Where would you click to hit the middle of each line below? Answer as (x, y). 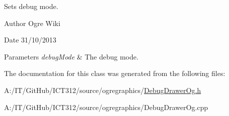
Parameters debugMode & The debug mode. (71, 56)
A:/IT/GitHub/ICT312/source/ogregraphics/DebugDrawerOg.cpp (106, 107)
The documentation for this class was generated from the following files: (115, 73)
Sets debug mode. (31, 6)
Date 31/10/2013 (30, 40)
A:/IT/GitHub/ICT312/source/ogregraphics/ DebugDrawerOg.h (103, 90)
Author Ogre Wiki (32, 23)
